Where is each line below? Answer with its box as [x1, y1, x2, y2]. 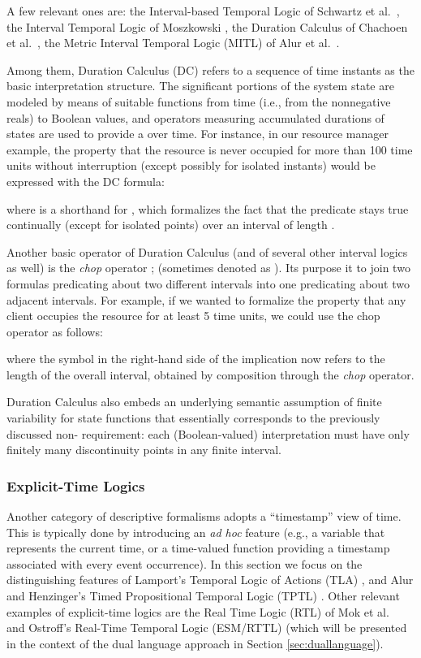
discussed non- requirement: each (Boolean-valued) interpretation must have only [6, 425, 410, 442]
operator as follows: [6, 323, 103, 340]
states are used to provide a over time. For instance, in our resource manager [6, 125, 389, 142]
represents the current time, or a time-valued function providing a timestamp [6, 539, 390, 556]
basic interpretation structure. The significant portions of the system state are [6, 77, 394, 94]
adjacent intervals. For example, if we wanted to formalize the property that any [6, 291, 406, 308]
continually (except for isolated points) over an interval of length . [6, 216, 335, 233]
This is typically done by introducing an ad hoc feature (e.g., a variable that [6, 523, 385, 540]
